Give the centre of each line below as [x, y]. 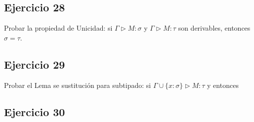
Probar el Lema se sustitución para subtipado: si [78, 85]
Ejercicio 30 [35, 111]
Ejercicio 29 [35, 64]
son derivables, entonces [214, 28]
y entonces [223, 85]
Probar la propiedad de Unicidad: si [58, 28]
